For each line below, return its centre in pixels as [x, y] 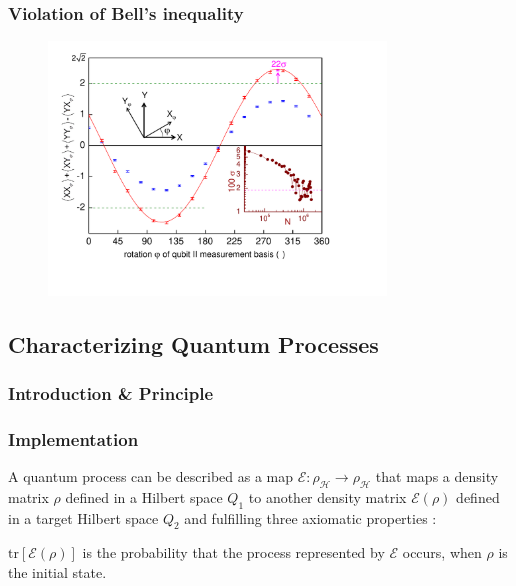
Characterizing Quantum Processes [193, 343]
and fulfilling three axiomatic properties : [310, 517]
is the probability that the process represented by [233, 552]
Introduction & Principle [111, 392]
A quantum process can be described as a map [151, 476]
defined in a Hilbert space [144, 496]
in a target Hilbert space [83, 517]
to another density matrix [327, 496]
